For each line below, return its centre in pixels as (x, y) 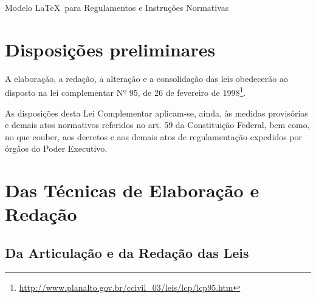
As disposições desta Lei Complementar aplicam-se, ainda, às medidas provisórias (156, 113)
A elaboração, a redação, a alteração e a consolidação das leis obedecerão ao (146, 78)
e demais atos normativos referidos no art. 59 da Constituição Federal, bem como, (157, 125)
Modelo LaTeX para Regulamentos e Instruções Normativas (117, 7)
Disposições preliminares (110, 49)
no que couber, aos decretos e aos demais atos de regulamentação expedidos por (154, 136)
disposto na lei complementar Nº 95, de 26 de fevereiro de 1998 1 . (125, 91)
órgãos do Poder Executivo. (56, 148)
